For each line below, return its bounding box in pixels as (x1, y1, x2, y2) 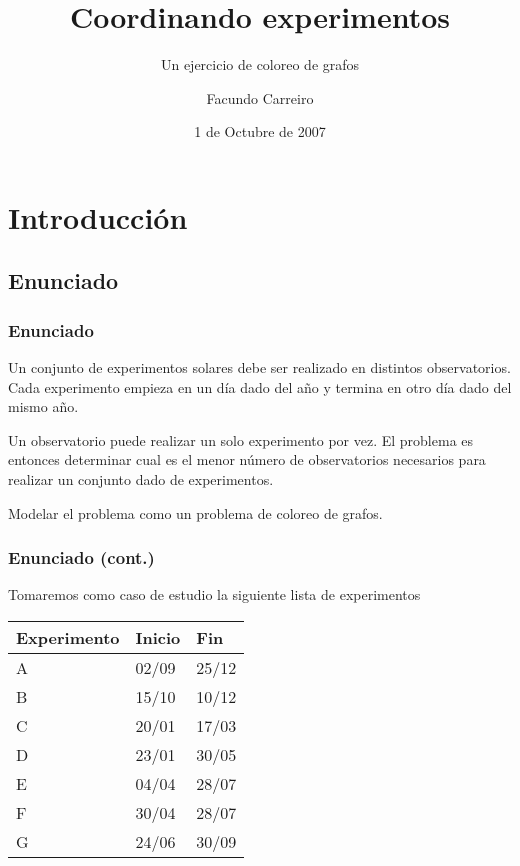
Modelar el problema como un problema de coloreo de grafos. (8, 502, 383, 523)
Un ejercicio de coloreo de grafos (160, 54, 360, 75)
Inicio (135, 626, 181, 650)
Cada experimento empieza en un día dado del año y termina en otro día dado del (8, 376, 512, 397)
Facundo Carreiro (206, 87, 314, 108)
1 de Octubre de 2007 (194, 121, 326, 142)
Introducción (8, 196, 188, 237)
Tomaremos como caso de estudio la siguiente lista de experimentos (8, 584, 421, 605)
